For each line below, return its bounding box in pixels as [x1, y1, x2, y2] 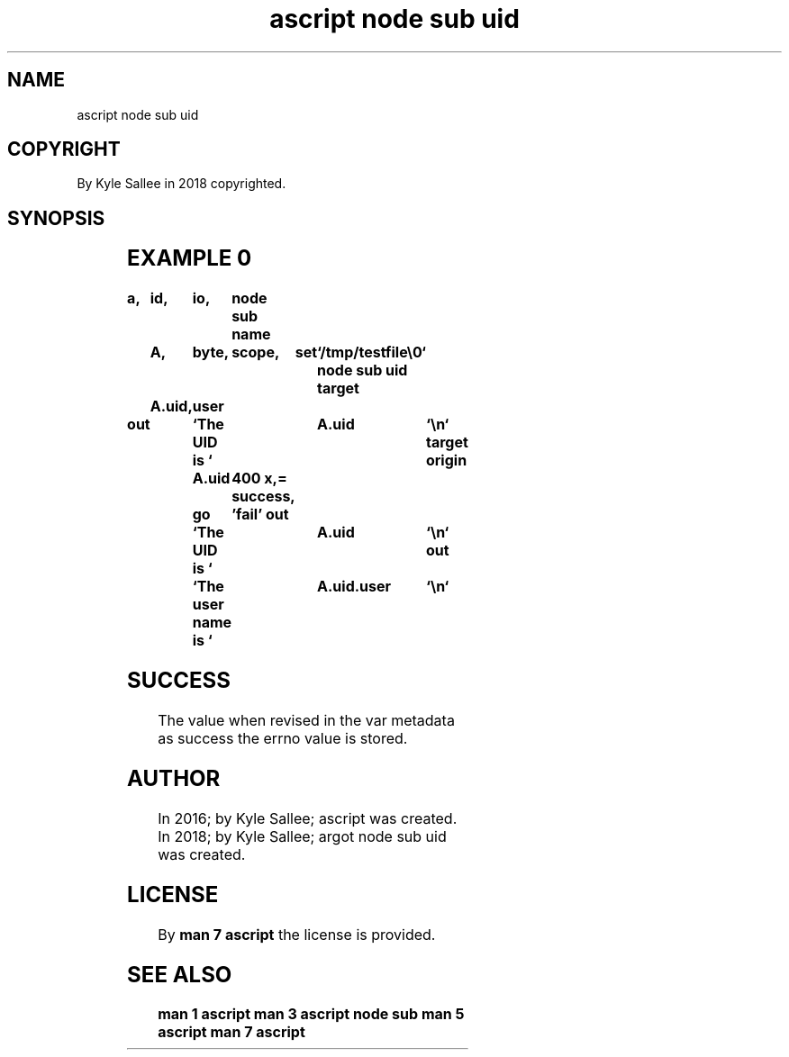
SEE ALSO [127, 961, 232, 988]
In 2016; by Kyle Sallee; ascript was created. [158, 809, 458, 827]
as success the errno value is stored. [158, 729, 408, 747]
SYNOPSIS [7, 206, 105, 230]
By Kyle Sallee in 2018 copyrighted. [77, 176, 286, 192]
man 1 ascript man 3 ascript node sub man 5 [158, 1005, 465, 1024]
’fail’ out [231, 505, 289, 524]
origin [425, 451, 467, 470]
